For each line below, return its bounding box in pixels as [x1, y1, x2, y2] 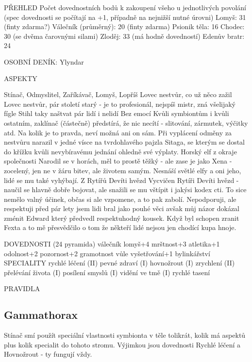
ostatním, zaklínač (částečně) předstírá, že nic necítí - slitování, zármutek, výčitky [4, 117, 248, 128]
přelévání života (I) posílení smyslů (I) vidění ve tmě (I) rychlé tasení [4, 267, 210, 277]
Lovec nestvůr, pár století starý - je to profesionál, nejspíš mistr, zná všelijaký [4, 99, 235, 109]
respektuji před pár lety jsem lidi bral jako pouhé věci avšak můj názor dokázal [4, 203, 239, 214]
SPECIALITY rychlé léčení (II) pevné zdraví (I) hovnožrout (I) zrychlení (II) [4, 258, 235, 268]
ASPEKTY [4, 73, 37, 83]
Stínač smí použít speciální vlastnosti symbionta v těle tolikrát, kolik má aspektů [4, 330, 246, 340]
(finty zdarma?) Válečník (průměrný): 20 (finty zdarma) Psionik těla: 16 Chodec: [4, 21, 245, 32]
